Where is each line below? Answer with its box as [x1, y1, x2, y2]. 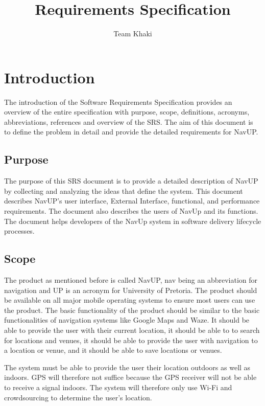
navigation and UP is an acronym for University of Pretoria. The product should [4, 284, 257, 295]
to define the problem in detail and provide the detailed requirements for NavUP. [4, 126, 258, 137]
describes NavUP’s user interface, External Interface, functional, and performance [4, 195, 260, 206]
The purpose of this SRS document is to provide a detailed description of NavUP [4, 175, 258, 186]
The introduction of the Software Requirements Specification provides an [4, 96, 232, 107]
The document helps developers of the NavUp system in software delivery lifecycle [4, 215, 261, 226]
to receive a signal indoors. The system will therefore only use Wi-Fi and [4, 381, 232, 392]
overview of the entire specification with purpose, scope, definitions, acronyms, [4, 106, 250, 117]
